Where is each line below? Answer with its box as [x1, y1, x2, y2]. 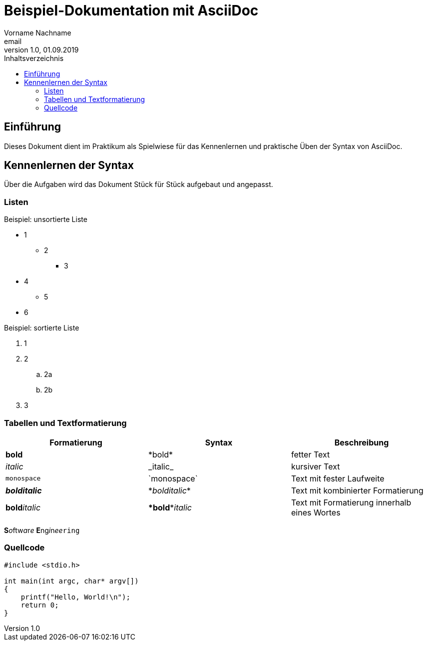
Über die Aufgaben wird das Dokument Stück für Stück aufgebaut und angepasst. [4, 180, 273, 189]
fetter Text [291, 449, 330, 459]
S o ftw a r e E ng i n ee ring [4, 525, 80, 534]
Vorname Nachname [4, 28, 71, 37]
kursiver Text [291, 461, 340, 471]
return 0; [20, 600, 59, 609]
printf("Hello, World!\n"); [20, 592, 130, 601]
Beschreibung [334, 437, 389, 447]
